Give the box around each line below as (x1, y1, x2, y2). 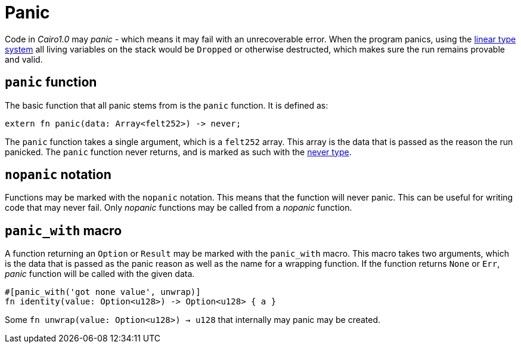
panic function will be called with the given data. (5, 269, 195, 279)
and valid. (5, 54, 43, 64)
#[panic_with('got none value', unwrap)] (5, 287, 201, 297)
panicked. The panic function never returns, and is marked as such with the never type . (5, 146, 352, 157)
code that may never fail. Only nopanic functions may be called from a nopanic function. (5, 202, 352, 213)
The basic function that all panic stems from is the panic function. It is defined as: (5, 100, 328, 110)
